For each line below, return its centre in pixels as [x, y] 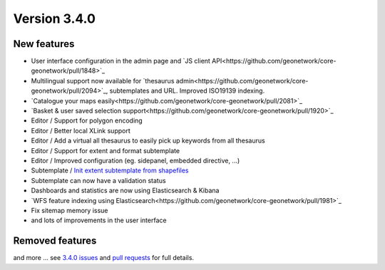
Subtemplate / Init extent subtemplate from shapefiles [110, 170]
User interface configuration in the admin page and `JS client [120, 61]
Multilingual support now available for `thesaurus [103, 81]
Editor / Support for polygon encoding [87, 120]
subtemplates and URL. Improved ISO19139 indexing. [187, 91]
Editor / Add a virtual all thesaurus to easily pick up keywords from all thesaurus [148, 141]
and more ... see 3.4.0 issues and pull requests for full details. [104, 258]
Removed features [55, 241]
